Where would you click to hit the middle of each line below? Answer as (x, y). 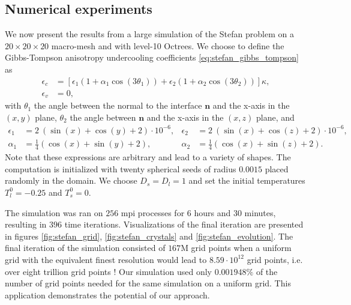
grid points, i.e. (275, 259)
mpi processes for (153, 212)
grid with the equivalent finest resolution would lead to (106, 259)
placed (277, 168)
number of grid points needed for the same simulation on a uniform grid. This (148, 283)
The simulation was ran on (54, 212)
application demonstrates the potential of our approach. (107, 294)
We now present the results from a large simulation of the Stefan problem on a (149, 34)
